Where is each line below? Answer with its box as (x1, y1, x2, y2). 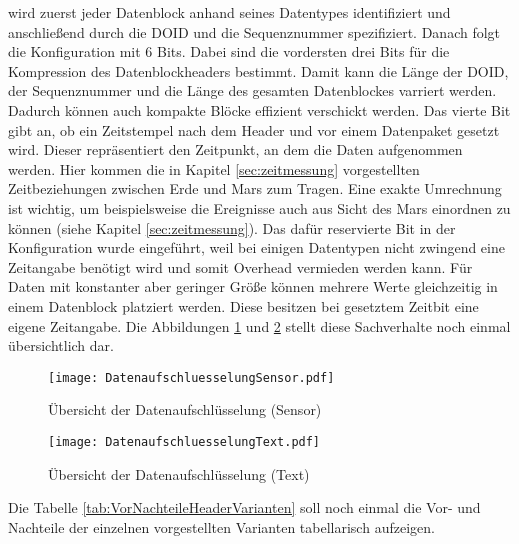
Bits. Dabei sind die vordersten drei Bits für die (157, 41, 450, 62)
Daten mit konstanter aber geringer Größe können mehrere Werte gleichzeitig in (8, 276, 498, 297)
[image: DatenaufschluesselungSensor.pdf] (48, 370, 335, 385)
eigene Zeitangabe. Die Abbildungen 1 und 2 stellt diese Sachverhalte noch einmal (8, 315, 511, 336)
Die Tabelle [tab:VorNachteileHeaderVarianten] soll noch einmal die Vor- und (8, 497, 481, 518)
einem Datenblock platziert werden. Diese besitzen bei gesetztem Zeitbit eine (8, 295, 479, 316)
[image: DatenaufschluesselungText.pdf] (48, 434, 321, 449)
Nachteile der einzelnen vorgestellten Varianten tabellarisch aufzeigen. (8, 516, 435, 537)
